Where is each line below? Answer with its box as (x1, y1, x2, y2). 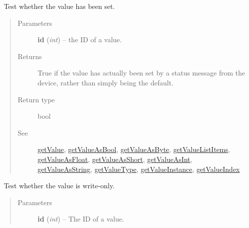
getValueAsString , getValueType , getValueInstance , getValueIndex (37, 163, 240, 174)
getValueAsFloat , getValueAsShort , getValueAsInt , (37, 153, 192, 164)
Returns (17, 51, 42, 61)
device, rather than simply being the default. (37, 77, 174, 87)
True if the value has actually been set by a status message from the (37, 68, 245, 78)
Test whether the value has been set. (3, 1, 115, 11)
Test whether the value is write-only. (3, 180, 115, 191)
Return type (17, 94, 55, 104)
